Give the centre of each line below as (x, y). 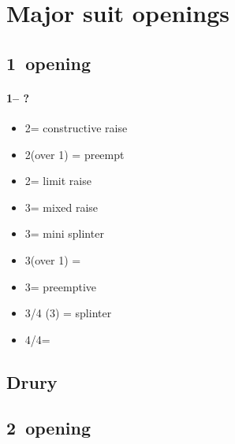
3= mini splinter (64, 233)
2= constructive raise (76, 127)
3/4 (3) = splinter (68, 313)
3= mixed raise (62, 207)
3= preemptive (61, 286)
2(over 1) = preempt (75, 154)
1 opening (48, 63)
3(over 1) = (53, 259)
